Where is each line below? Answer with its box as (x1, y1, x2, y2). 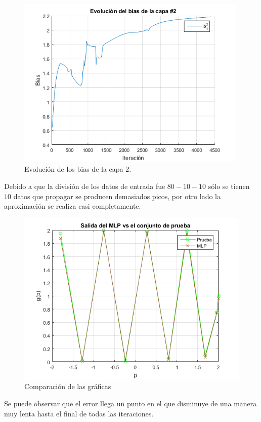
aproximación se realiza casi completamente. (4, 201, 141, 211)
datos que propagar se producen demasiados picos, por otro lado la (13, 190, 221, 201)
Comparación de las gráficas (24, 381, 111, 392)
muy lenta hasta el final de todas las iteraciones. (4, 408, 154, 418)
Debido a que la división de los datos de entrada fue (4, 180, 165, 191)
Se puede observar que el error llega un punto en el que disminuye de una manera (4, 398, 257, 408)
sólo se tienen (208, 180, 250, 191)
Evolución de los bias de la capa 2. (24, 164, 132, 174)
